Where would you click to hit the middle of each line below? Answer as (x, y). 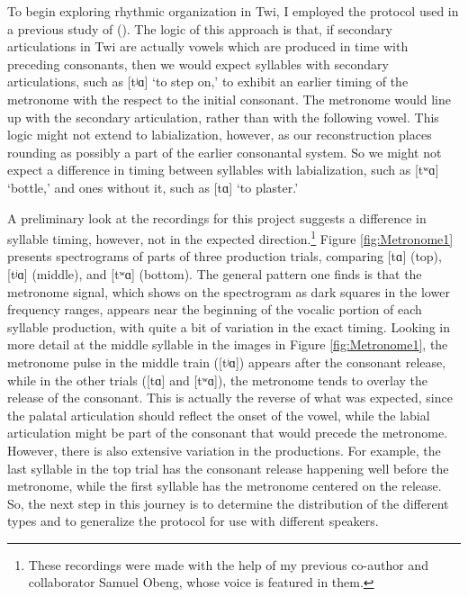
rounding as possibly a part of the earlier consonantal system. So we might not (225, 152)
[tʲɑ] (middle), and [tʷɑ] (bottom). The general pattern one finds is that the (215, 273)
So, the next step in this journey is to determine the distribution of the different (228, 503)
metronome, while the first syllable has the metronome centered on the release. (225, 486)
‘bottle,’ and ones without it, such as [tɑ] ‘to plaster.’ (153, 187)
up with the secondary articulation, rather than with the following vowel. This (223, 117)
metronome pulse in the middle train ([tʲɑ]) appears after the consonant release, (227, 362)
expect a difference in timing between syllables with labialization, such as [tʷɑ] (223, 170)
